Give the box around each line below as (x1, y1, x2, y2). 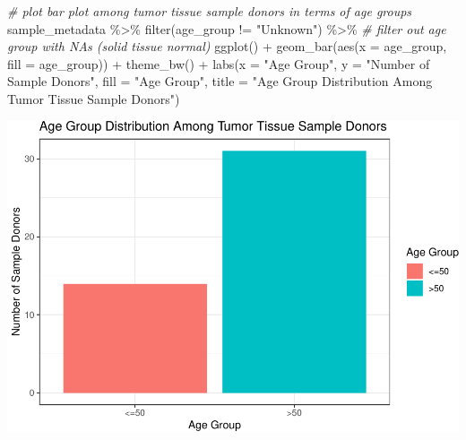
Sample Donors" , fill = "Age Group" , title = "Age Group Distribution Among (7, 72, 433, 91)
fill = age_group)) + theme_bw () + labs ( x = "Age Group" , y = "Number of (7, 54, 430, 73)
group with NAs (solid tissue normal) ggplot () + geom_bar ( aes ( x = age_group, (7, 37, 447, 56)
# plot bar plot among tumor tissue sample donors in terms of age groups (7, 2, 412, 20)
